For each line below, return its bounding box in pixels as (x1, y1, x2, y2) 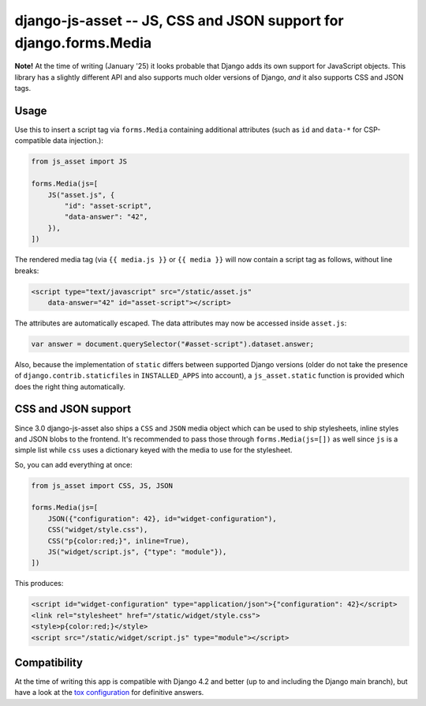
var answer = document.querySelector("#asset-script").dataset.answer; (31, 340, 315, 348)
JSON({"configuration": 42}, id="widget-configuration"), (47, 514, 277, 523)
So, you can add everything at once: (14, 460, 133, 469)
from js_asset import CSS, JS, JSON (31, 481, 174, 490)
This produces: (14, 579, 64, 588)
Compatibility (14, 655, 83, 669)
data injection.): (52, 136, 104, 145)
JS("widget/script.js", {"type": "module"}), (47, 547, 227, 557)
